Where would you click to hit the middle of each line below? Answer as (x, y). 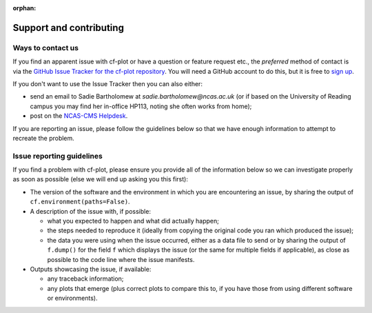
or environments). (72, 298)
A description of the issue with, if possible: (91, 211)
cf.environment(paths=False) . (80, 202)
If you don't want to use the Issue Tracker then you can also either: (108, 83)
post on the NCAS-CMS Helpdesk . (79, 116)
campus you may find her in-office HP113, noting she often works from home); (141, 106)
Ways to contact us (46, 48)
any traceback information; (85, 279)
